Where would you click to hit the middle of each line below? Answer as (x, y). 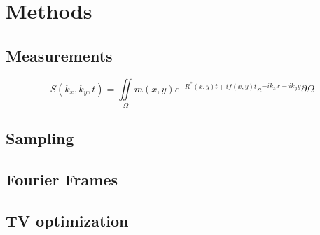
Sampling (40, 138)
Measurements (59, 55)
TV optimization (67, 220)
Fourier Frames (62, 179)
